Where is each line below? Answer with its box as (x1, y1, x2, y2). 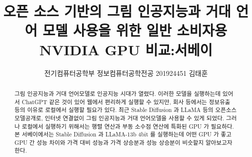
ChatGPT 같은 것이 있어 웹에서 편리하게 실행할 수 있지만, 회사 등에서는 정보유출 (21, 97, 231, 106)
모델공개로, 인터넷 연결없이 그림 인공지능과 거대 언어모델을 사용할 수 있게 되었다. (14, 113, 224, 122)
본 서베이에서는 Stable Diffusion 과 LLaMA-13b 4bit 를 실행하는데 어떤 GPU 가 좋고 (14, 130, 231, 138)
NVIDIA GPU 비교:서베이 (39, 39, 213, 59)
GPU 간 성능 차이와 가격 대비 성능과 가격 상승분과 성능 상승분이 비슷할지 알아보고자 (14, 138, 232, 146)
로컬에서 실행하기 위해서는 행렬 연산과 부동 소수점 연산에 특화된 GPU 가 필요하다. (21, 122, 234, 130)
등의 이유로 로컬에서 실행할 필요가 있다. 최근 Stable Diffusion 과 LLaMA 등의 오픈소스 (14, 106, 237, 114)
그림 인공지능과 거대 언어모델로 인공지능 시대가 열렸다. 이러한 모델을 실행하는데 (14, 89, 221, 97)
